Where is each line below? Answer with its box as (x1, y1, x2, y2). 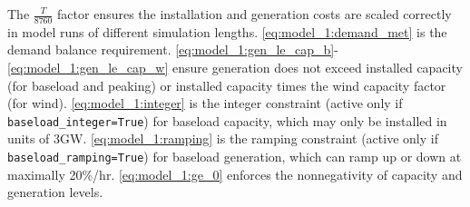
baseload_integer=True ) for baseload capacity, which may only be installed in (7, 111, 447, 130)
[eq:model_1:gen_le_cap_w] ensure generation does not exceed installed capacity (7, 58, 463, 77)
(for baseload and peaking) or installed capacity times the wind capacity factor (7, 75, 446, 94)
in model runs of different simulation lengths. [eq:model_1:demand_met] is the (7, 22, 447, 41)
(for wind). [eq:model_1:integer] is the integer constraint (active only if (7, 94, 403, 113)
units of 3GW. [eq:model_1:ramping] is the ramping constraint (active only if (7, 129, 438, 148)
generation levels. (7, 182, 103, 202)
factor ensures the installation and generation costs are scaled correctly (57, 5, 452, 23)
